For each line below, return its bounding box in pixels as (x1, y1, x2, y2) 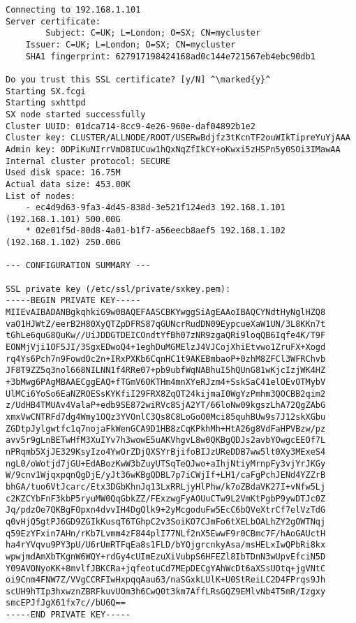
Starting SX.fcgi (6, 86, 86, 96)
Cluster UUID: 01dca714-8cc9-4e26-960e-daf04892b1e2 (6, 121, 255, 131)
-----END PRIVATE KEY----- (6, 610, 131, 620)
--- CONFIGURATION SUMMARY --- (6, 261, 151, 271)
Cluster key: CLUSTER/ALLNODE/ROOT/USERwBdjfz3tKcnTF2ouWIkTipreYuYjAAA (6, 133, 350, 143)
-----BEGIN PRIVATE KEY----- (6, 295, 141, 306)
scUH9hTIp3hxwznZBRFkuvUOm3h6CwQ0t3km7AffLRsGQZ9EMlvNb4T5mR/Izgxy (6, 586, 326, 596)
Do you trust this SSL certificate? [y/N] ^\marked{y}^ (6, 74, 271, 85)
